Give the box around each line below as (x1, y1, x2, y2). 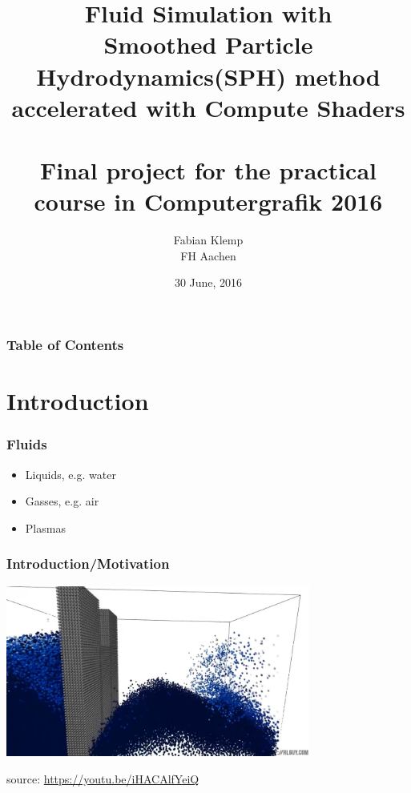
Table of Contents (6, 335, 124, 355)
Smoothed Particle (103, 28, 313, 61)
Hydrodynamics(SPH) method (36, 59, 381, 92)
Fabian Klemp (173, 231, 244, 248)
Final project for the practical (40, 154, 377, 187)
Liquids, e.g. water (25, 465, 116, 482)
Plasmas (25, 519, 66, 536)
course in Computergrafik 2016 (34, 185, 383, 218)
